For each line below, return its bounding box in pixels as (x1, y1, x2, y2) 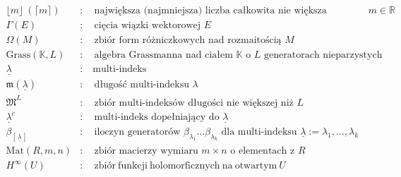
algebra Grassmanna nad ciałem (94, 50, 233, 61)
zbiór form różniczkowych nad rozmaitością (94, 35, 282, 46)
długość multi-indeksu (94, 80, 189, 90)
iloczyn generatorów (94, 126, 181, 137)
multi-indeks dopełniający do (94, 112, 220, 123)
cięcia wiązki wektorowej (94, 20, 201, 31)
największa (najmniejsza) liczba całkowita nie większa (94, 6, 327, 16)
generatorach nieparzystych (264, 50, 383, 61)
